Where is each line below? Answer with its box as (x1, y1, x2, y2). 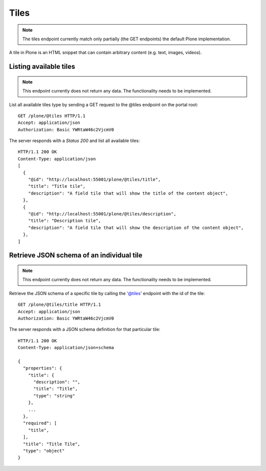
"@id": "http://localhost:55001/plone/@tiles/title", (28, 177, 161, 182)
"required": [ (23, 420, 57, 426)
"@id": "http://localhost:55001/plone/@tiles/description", (28, 211, 177, 216)
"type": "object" (23, 448, 65, 453)
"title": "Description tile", (28, 218, 101, 224)
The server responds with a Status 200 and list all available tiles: (9, 138, 140, 144)
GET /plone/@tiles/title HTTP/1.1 (18, 302, 101, 307)
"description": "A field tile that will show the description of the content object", (28, 225, 244, 231)
